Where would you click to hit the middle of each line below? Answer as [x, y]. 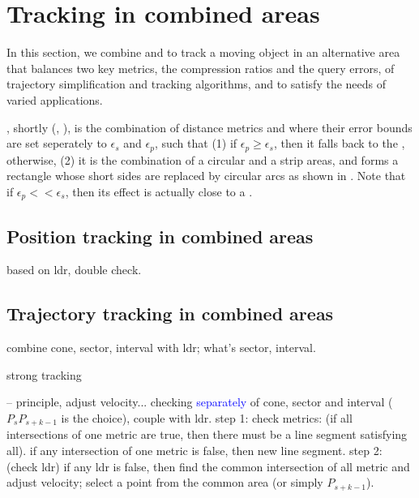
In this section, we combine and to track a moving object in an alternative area [203, 52]
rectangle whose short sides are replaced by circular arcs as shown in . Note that [206, 176]
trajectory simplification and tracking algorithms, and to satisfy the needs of [197, 84]
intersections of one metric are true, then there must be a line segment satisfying [207, 434]
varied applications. [55, 99]
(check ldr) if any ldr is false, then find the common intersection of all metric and [208, 466]
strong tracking [44, 374]
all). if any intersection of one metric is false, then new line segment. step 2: [195, 451]
